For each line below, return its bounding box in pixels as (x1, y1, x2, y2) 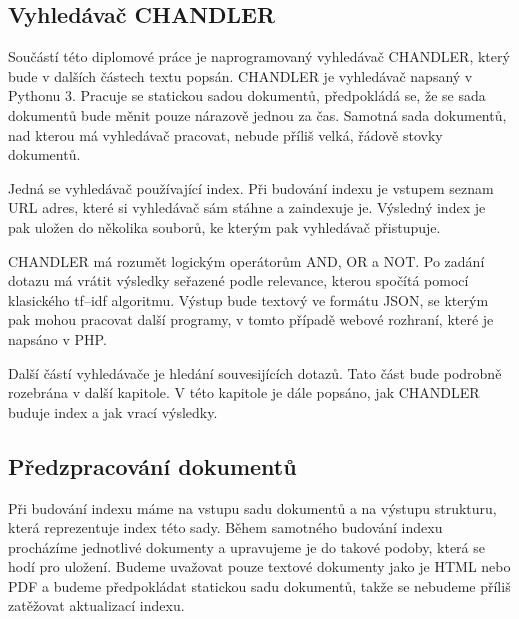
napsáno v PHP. (8, 328, 107, 349)
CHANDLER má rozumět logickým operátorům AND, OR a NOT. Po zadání (8, 250, 485, 271)
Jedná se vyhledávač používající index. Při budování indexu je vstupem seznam (8, 177, 494, 198)
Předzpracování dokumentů (8, 450, 297, 481)
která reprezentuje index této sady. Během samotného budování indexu (8, 517, 443, 538)
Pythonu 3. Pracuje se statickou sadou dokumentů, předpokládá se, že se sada (8, 85, 486, 106)
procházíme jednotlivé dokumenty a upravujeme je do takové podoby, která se (8, 536, 485, 557)
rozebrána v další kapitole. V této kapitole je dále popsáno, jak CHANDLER (8, 382, 480, 403)
